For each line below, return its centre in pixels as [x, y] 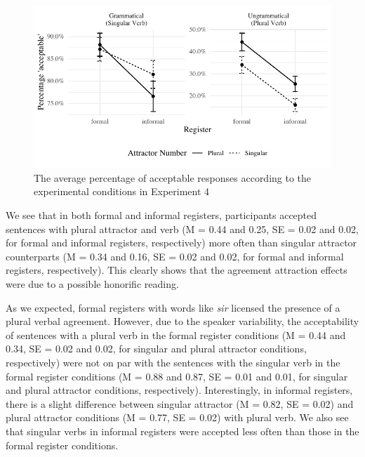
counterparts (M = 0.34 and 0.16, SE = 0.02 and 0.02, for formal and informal [175, 256]
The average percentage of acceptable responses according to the [173, 177]
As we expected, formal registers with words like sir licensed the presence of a [173, 307]
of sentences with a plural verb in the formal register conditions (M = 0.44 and [176, 335]
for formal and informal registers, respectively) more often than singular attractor [181, 243]
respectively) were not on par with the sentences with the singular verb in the [173, 362]
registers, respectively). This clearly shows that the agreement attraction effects [177, 270]
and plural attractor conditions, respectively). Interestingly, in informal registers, [179, 390]
